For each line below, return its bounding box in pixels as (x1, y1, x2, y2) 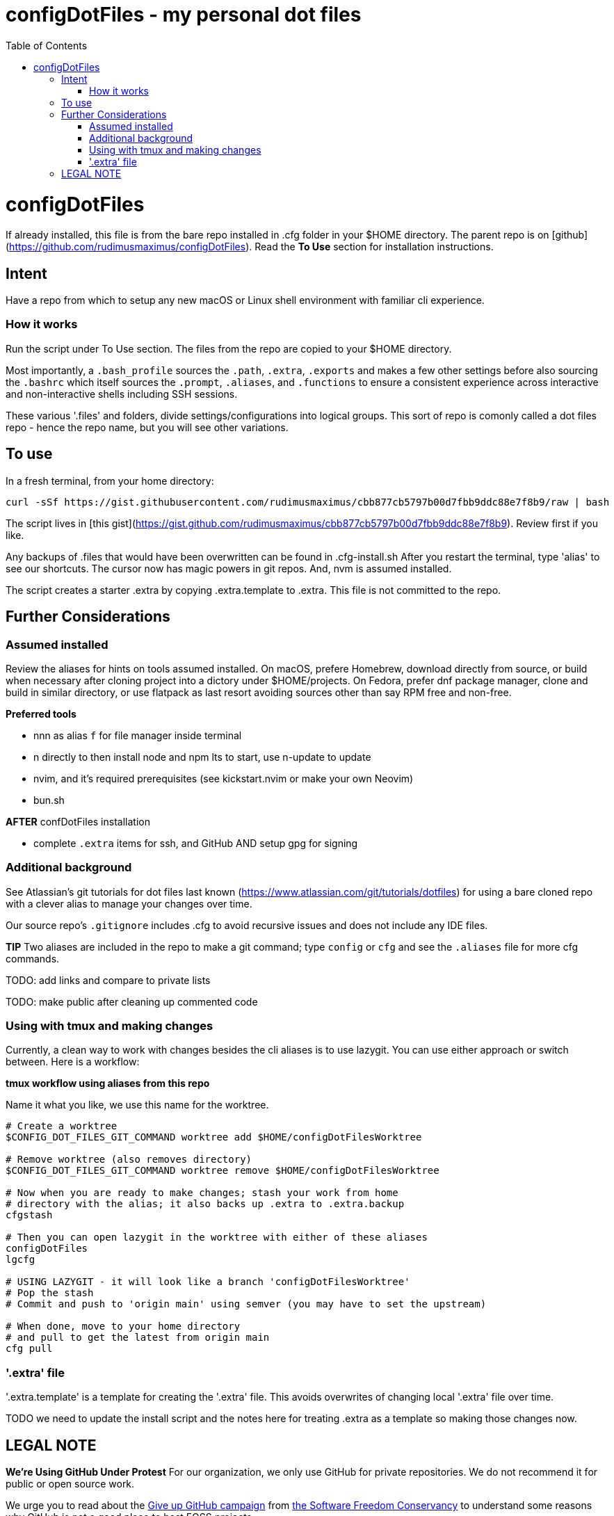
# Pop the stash (6, 1287, 94, 1299)
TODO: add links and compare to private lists (6, 974, 211, 986)
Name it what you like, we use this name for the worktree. (6, 1099, 269, 1111)
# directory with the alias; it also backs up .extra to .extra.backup (6, 1198, 405, 1210)
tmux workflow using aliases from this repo (6, 1077, 210, 1090)
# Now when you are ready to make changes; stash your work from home (6, 1187, 398, 1199)
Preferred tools (6, 707, 76, 720)
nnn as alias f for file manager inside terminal (33, 729, 242, 741)
